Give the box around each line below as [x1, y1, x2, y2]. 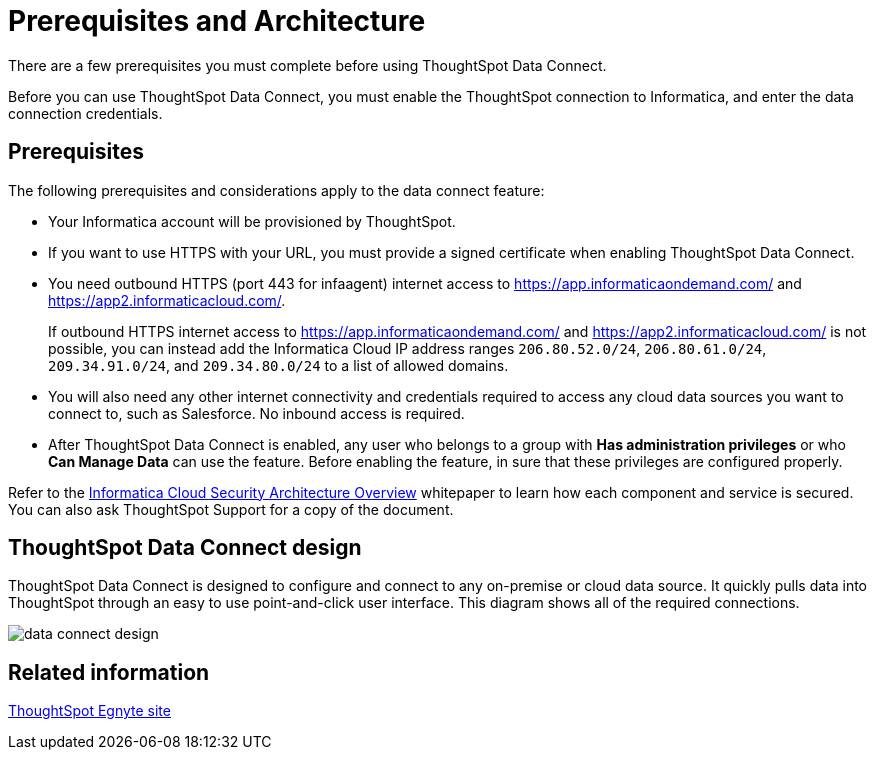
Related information [8, 659, 210, 685]
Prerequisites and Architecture [8, 4, 426, 38]
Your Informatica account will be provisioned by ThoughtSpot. [48, 212, 456, 230]
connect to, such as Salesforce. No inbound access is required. [48, 404, 465, 422]
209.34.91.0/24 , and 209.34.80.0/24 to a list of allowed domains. [48, 356, 509, 374]
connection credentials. [8, 104, 163, 122]
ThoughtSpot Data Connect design [8, 535, 362, 561]
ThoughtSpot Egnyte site [8, 702, 171, 720]
